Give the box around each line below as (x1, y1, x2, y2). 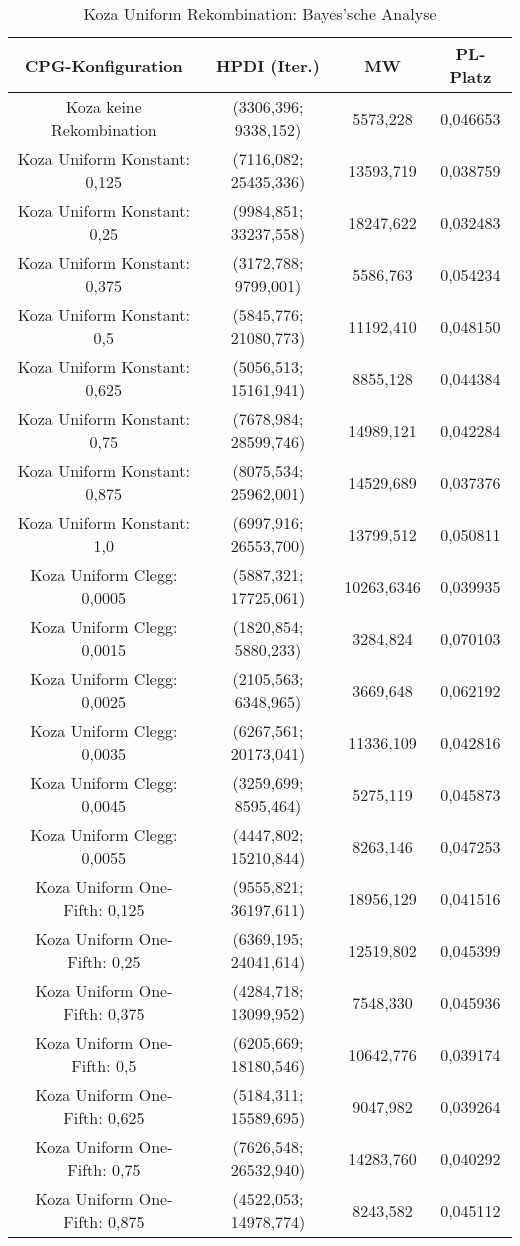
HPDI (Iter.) (216, 53, 320, 77)
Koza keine (65, 95, 142, 118)
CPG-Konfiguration (25, 53, 183, 77)
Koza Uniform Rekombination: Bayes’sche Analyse (83, 2, 437, 25)
